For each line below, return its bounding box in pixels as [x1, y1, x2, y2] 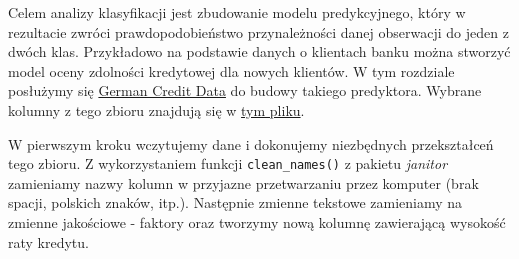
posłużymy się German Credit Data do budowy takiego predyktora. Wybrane [8, 80, 482, 101]
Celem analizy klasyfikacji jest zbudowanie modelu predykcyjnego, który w [8, 2, 466, 22]
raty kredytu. [8, 231, 89, 252]
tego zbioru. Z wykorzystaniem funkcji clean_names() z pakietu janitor [8, 153, 448, 174]
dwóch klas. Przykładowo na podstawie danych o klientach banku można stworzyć [8, 41, 511, 62]
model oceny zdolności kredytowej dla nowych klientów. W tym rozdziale [8, 60, 455, 81]
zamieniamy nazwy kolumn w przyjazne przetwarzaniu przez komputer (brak [8, 172, 479, 193]
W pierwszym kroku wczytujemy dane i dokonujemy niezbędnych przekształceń [8, 133, 494, 154]
